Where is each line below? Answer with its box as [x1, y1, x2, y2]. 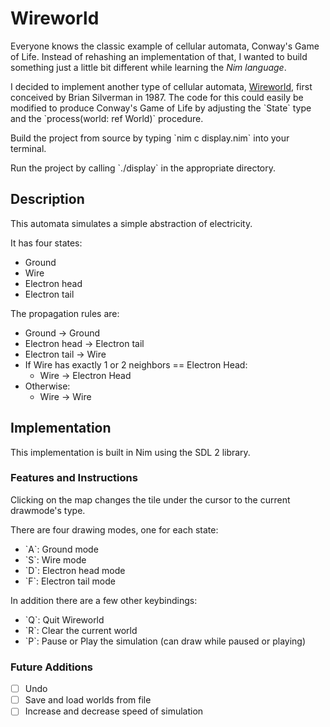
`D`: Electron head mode [24, 564, 126, 576]
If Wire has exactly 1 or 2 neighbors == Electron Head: [24, 358, 248, 371]
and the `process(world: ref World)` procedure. [10, 112, 204, 124]
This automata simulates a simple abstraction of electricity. [10, 217, 253, 229]
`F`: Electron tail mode [24, 575, 116, 587]
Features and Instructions [10, 471, 138, 485]
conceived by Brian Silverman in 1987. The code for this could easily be [10, 91, 304, 103]
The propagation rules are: [10, 307, 120, 319]
